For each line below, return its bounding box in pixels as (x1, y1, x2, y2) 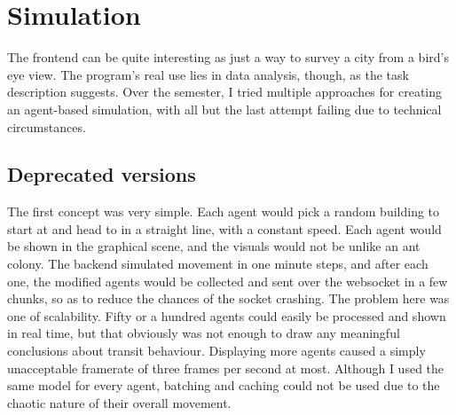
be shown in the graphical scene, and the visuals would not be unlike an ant (7, 237, 421, 255)
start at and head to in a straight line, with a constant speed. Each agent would (7, 219, 442, 238)
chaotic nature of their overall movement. (7, 393, 232, 411)
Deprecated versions (7, 161, 196, 188)
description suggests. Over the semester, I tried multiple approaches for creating (7, 82, 442, 101)
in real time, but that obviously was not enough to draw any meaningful (7, 324, 400, 342)
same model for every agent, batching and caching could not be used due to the (7, 376, 440, 395)
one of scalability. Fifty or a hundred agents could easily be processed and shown (7, 306, 446, 325)
